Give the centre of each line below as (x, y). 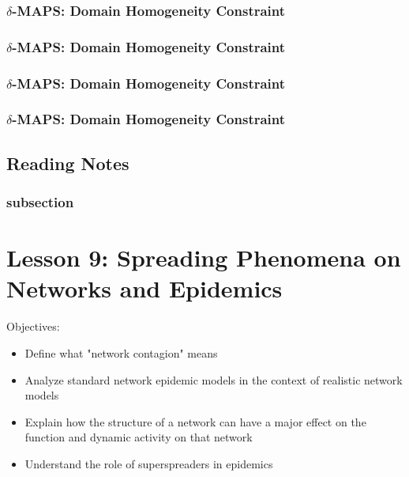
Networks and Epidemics (144, 288)
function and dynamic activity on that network (139, 437)
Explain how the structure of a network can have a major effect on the (195, 421)
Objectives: (33, 326)
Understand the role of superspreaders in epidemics (149, 463)
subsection (40, 202)
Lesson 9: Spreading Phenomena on (204, 257)
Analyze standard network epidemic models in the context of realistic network (214, 379)
